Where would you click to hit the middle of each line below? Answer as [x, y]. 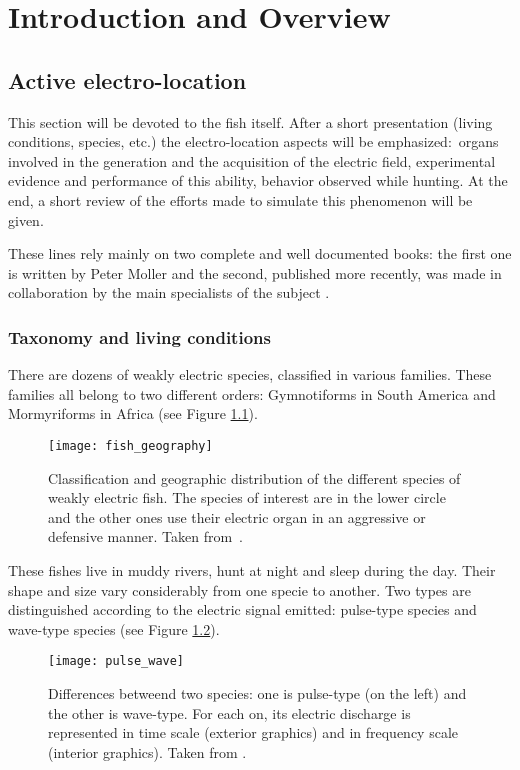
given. [26, 219]
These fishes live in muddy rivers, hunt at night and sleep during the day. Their [252, 569]
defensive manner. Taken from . [146, 536]
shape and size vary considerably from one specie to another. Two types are [239, 589]
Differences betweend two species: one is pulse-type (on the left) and [257, 692]
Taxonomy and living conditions [139, 336]
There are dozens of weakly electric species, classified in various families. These [250, 374]
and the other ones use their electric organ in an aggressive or [237, 516]
